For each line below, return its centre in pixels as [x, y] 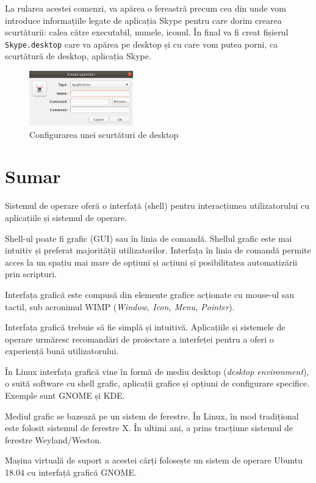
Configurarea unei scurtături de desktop [104, 134]
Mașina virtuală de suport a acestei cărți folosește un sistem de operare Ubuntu [154, 460]
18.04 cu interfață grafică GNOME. [71, 472]
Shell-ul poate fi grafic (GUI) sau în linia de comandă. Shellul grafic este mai [149, 238]
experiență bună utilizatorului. [62, 351]
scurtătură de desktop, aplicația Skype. [78, 56]
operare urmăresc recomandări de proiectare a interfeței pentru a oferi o [139, 339]
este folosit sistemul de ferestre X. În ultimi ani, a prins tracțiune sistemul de [149, 428]
